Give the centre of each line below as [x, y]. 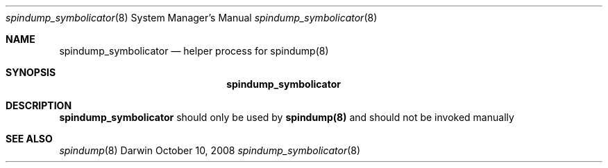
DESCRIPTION [39, 105]
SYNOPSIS [31, 72]
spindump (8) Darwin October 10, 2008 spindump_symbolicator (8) [210, 150]
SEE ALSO [29, 139]
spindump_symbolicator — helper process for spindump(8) [194, 51]
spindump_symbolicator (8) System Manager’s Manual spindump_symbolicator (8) [192, 18]
